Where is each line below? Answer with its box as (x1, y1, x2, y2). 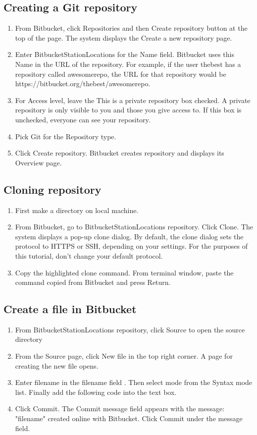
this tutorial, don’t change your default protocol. (15, 250, 163, 261)
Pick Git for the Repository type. (15, 131, 116, 141)
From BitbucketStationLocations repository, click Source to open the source (15, 324, 245, 334)
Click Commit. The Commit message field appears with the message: (15, 403, 225, 414)
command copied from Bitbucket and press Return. (15, 277, 171, 287)
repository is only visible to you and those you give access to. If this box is (15, 105, 242, 115)
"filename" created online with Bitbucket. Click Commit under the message (15, 413, 243, 424)
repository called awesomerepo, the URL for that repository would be (15, 68, 226, 79)
